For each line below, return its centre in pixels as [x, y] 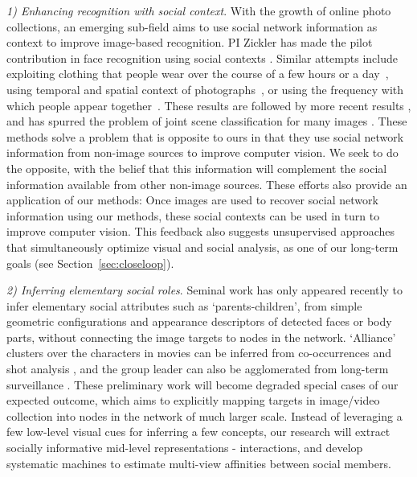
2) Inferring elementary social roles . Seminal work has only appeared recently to [204, 290]
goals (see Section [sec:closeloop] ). [90, 263]
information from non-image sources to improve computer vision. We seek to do [202, 152]
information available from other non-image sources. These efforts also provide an [207, 184]
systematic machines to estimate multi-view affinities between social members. [199, 463]
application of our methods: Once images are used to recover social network [192, 200]
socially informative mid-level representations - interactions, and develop [185, 448]
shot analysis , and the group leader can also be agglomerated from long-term [198, 369]
